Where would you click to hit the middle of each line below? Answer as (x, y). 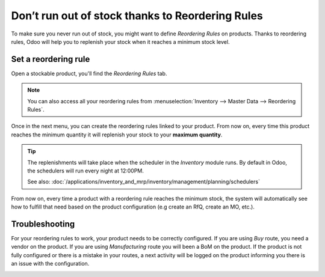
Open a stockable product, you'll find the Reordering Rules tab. (89, 73)
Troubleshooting (43, 224)
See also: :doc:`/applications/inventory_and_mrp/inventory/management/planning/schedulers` (144, 182)
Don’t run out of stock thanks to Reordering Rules (137, 16)
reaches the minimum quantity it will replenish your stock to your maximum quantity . (117, 135)
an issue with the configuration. (50, 264)
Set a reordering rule (51, 59)
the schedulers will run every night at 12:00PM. (86, 171)
